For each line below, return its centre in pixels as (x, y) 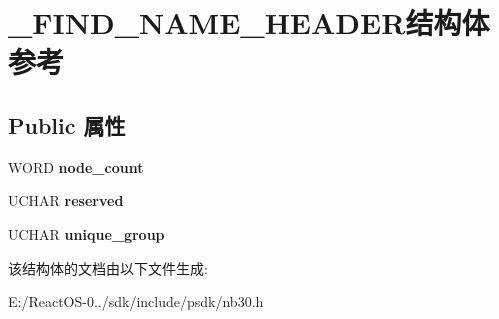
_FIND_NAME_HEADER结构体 (249, 22)
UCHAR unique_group (86, 233)
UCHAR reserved (66, 200)
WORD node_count (76, 166)
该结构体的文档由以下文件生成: (108, 267)
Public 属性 (67, 124)
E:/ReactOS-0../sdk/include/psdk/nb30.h (136, 301)
